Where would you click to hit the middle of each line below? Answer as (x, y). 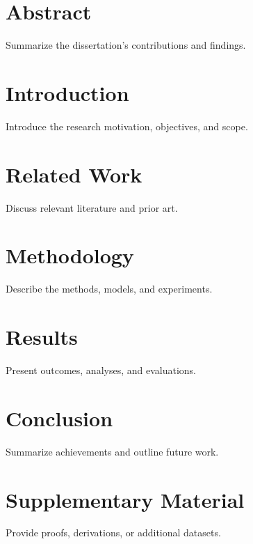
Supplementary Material (125, 499)
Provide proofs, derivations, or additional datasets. (113, 533)
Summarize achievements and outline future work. (112, 451)
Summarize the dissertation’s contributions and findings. (126, 45)
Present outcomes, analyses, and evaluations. (101, 370)
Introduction (67, 92)
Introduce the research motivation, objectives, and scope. (127, 126)
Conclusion (59, 418)
